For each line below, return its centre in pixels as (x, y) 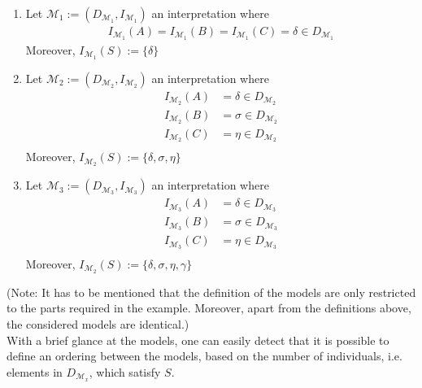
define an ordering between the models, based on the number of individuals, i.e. (204, 356)
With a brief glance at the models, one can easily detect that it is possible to (198, 340)
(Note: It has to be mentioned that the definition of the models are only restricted (211, 292)
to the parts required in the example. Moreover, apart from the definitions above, (209, 308)
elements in (35, 371)
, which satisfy (125, 371)
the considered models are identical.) (98, 324)
